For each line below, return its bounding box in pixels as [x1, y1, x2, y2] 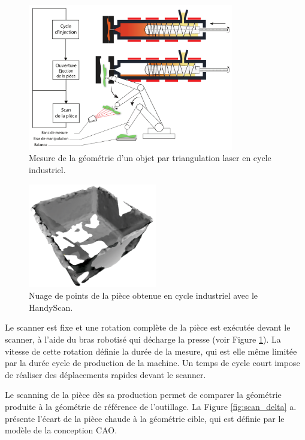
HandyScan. [29, 301, 73, 313]
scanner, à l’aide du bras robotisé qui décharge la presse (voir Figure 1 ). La [5, 332, 281, 345]
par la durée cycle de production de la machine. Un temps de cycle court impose [5, 356, 300, 369]
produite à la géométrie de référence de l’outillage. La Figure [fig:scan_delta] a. [5, 400, 297, 412]
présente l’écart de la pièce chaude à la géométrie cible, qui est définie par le [5, 412, 285, 424]
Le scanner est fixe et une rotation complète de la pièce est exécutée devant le [5, 321, 291, 334]
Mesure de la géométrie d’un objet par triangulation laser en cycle [29, 151, 271, 164]
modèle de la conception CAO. [5, 424, 117, 436]
